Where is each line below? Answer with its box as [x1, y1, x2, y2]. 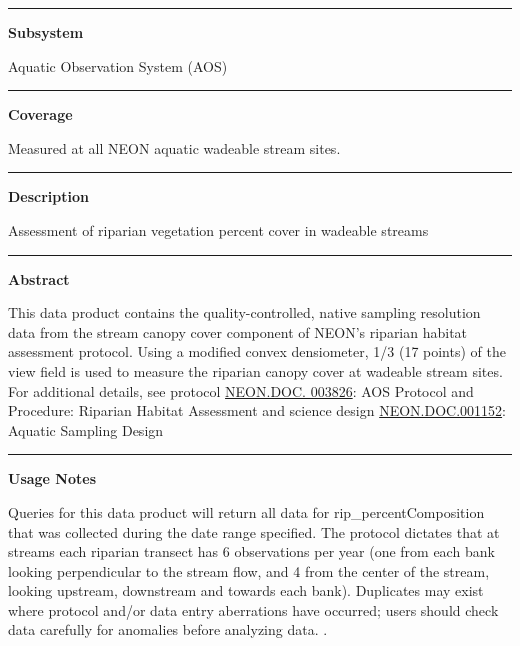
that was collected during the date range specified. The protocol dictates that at [8, 521, 500, 542]
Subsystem [8, 22, 84, 42]
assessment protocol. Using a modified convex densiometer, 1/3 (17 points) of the [8, 341, 506, 362]
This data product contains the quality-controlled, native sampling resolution [8, 302, 481, 323]
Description [8, 186, 90, 207]
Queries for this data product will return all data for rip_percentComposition [8, 501, 485, 522]
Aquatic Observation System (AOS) [8, 55, 228, 76]
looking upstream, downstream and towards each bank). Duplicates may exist [8, 580, 484, 601]
